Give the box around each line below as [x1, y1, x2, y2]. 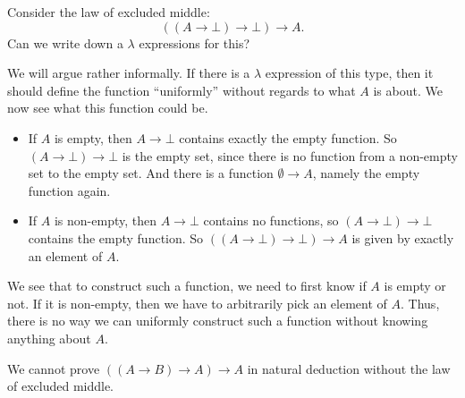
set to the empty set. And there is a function [28, 164, 274, 182]
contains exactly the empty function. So [179, 128, 397, 147]
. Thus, [401, 293, 440, 312]
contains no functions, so [203, 211, 339, 230]
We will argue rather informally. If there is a [7, 64, 250, 82]
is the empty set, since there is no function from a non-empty [122, 146, 458, 165]
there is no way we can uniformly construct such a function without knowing [7, 311, 428, 330]
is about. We [373, 80, 443, 99]
